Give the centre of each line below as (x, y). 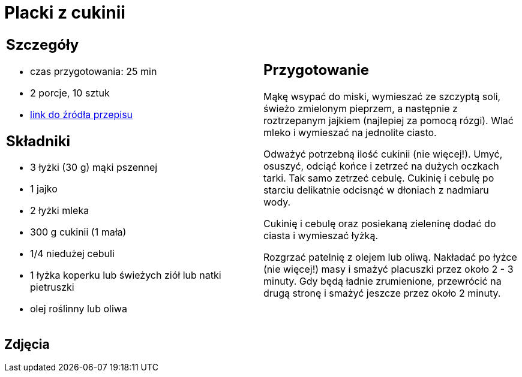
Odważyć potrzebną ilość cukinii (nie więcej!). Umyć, (383, 154)
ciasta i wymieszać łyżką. (321, 236)
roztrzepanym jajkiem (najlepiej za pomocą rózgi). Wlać (388, 121)
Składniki (38, 141)
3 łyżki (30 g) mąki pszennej (94, 168)
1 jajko (44, 189)
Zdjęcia (27, 344)
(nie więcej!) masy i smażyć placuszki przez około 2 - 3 (388, 269)
